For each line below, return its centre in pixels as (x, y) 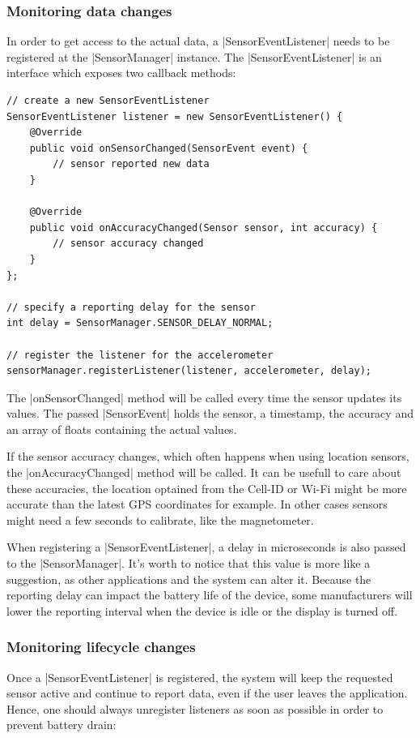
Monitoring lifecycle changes (101, 647)
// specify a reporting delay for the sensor (131, 307)
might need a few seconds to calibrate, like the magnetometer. (160, 519)
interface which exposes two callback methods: (121, 73)
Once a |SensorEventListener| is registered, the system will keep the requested (200, 677)
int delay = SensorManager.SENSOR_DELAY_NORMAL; (140, 323)
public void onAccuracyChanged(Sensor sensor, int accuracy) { (204, 227)
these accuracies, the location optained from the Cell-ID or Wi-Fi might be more (207, 488)
